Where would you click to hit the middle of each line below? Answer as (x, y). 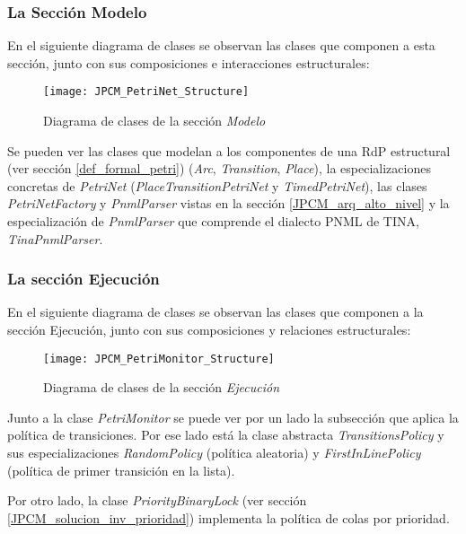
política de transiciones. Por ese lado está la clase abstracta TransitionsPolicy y (226, 435)
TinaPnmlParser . (55, 238)
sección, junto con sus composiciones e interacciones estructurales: (189, 62)
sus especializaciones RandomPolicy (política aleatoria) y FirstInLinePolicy (214, 453)
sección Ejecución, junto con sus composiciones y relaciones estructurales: (209, 330)
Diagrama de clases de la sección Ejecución (162, 387)
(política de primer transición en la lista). (121, 470)
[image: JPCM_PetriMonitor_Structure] (159, 359)
